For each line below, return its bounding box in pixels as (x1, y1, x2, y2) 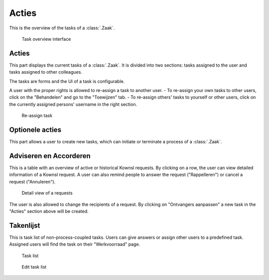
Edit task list (21, 264, 47, 270)
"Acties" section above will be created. (9, 208, 89, 214)
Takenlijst (9, 221, 40, 230)
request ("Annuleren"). (9, 179, 56, 185)
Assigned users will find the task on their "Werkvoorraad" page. (9, 241, 140, 247)
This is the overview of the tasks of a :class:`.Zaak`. (9, 25, 115, 31)
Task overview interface (21, 36, 71, 42)
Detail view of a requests (21, 190, 73, 196)
